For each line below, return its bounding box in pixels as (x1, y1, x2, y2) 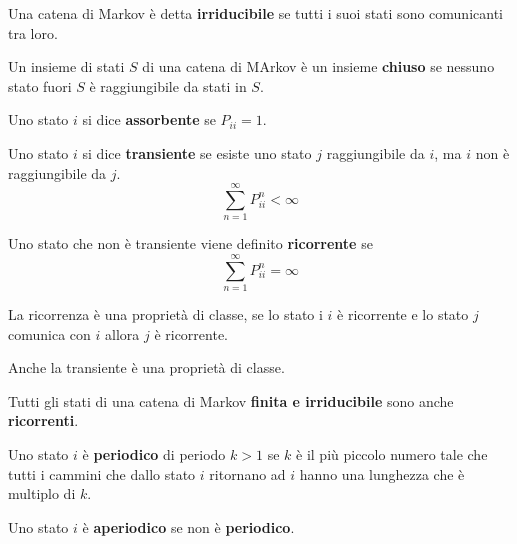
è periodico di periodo (82, 443, 226, 464)
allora (105, 323, 140, 344)
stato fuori (8, 75, 72, 96)
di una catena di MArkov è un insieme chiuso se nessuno (142, 56, 495, 77)
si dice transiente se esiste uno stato (82, 142, 312, 163)
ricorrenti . (8, 410, 79, 431)
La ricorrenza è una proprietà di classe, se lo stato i (8, 304, 323, 324)
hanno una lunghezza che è (299, 463, 465, 484)
